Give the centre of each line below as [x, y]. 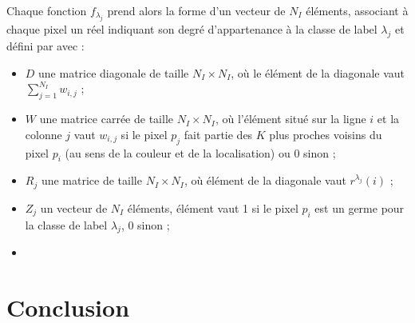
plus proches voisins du [326, 134]
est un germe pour [360, 207]
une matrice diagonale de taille [114, 72]
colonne [43, 134]
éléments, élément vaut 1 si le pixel [213, 207]
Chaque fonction [47, 10]
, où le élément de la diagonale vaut [318, 72]
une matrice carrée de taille [106, 119]
